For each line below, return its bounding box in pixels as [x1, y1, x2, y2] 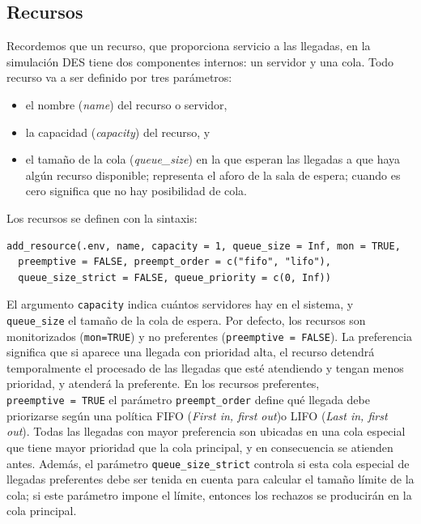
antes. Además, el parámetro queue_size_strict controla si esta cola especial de [6, 454, 410, 471]
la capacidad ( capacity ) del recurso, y [25, 123, 210, 140]
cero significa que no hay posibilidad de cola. [25, 182, 248, 199]
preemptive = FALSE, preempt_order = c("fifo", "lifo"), [18, 256, 331, 268]
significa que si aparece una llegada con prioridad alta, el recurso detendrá [6, 343, 375, 360]
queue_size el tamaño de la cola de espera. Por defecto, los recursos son [6, 311, 366, 328]
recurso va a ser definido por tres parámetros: [6, 69, 232, 86]
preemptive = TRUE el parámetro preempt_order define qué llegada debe [6, 391, 370, 408]
